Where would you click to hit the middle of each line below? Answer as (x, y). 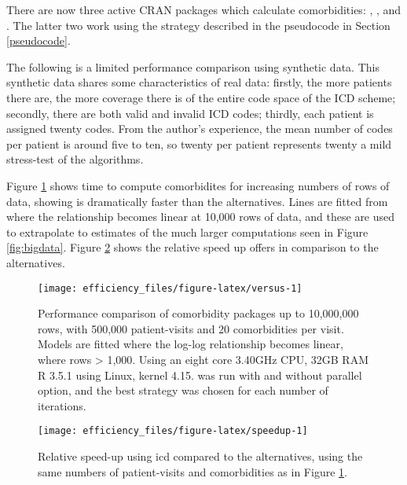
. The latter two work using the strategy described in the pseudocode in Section (198, 25)
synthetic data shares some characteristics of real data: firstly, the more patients (199, 82)
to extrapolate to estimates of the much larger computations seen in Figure (187, 231)
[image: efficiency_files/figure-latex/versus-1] (170, 288)
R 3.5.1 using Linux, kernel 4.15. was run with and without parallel (200, 375)
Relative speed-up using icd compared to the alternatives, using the (200, 456)
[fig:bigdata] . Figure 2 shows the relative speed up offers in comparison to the (192, 247)
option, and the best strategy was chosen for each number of (183, 390)
